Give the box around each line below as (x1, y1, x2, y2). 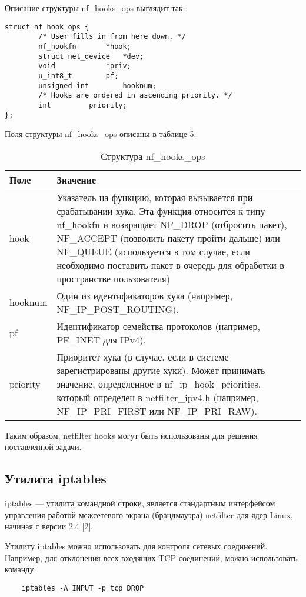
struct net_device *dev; (38, 52, 144, 61)
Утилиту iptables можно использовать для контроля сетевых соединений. (5, 539, 268, 552)
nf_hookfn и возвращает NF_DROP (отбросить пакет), (56, 217, 287, 231)
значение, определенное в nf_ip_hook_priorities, (56, 376, 261, 391)
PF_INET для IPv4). (56, 332, 146, 346)
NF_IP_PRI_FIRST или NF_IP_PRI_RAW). (56, 403, 257, 418)
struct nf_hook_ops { (5, 22, 89, 31)
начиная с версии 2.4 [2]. (5, 520, 94, 532)
